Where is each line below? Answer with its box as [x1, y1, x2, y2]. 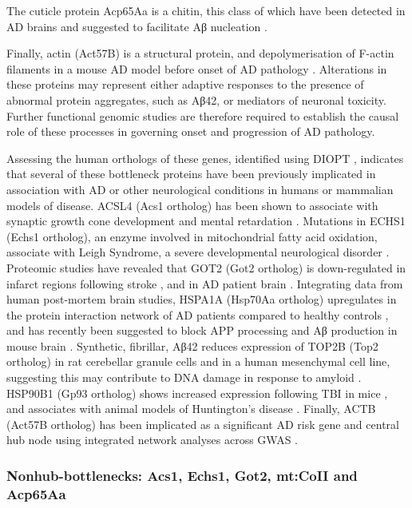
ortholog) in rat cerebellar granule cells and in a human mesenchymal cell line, [6, 353, 390, 370]
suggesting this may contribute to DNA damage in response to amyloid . [6, 369, 362, 386]
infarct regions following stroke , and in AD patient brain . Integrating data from [6, 275, 403, 292]
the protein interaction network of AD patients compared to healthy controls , [6, 306, 389, 323]
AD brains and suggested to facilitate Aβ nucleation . [6, 18, 267, 34]
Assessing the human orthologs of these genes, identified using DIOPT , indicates [6, 149, 404, 166]
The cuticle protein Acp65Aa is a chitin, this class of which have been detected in [6, 2, 406, 18]
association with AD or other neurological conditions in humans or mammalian [6, 181, 394, 197]
